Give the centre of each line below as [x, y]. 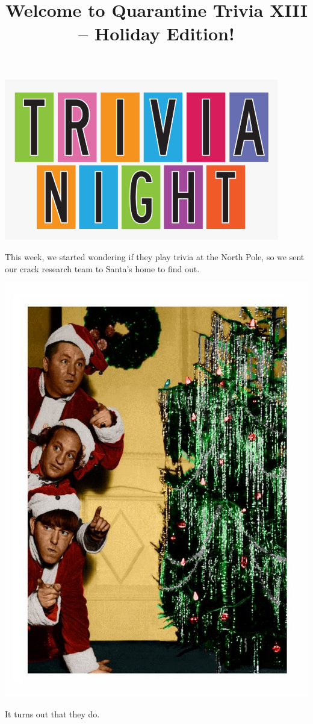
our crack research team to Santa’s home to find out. [102, 268]
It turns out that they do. [52, 714]
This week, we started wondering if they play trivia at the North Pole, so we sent [155, 257]
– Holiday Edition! [156, 33]
